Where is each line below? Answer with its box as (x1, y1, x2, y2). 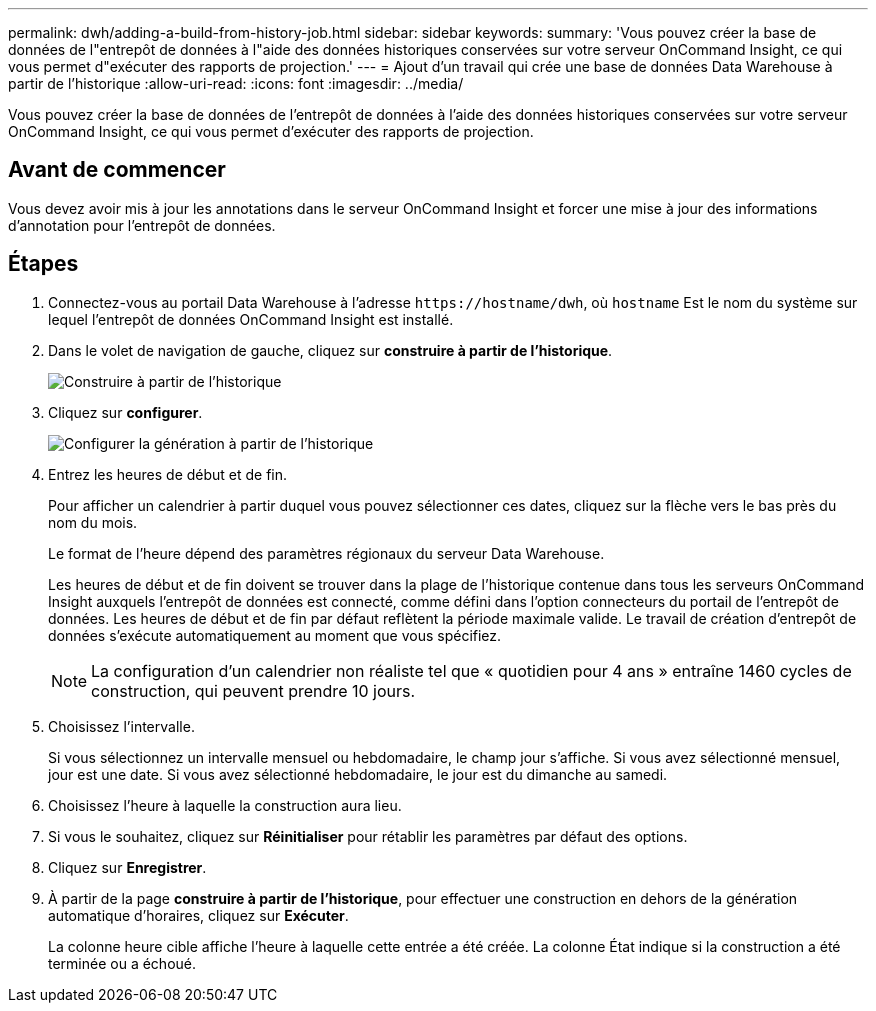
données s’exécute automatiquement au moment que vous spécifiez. (48, 626, 502, 644)
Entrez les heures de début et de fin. (48, 465, 288, 483)
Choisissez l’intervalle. (48, 717, 195, 735)
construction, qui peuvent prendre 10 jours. (91, 680, 416, 701)
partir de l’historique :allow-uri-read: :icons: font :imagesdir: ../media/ (8, 75, 464, 92)
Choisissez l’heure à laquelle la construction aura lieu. (48, 796, 402, 814)
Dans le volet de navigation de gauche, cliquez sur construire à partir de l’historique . (48, 341, 613, 359)
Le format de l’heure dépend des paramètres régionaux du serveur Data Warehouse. (48, 544, 605, 562)
